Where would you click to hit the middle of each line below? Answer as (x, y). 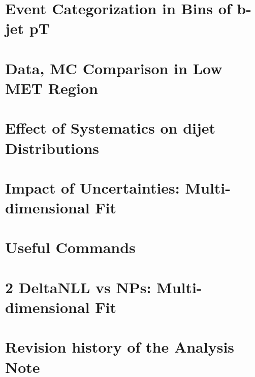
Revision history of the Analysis (120, 347)
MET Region (52, 88)
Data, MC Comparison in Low (114, 68)
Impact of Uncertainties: (92, 187)
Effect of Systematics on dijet (110, 128)
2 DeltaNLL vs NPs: (78, 287)
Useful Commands (70, 247)
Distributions (52, 148)
